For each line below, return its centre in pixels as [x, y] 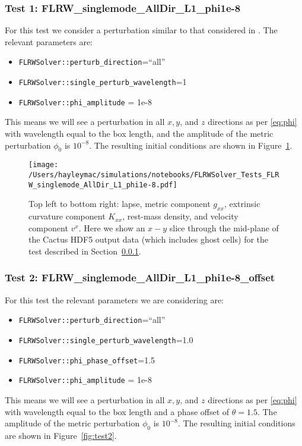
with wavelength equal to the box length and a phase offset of [117, 411]
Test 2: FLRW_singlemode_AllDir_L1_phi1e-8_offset [140, 277]
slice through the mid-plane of [224, 227]
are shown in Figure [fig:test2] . [61, 435]
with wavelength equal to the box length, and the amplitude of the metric [139, 133]
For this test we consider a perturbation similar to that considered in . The [141, 30]
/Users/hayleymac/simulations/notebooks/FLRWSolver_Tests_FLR [154, 175]
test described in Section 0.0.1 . [85, 251]
